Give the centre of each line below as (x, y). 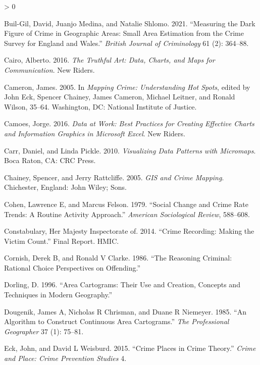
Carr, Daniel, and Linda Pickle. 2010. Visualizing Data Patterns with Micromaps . (130, 150)
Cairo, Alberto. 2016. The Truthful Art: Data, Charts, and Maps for (110, 60)
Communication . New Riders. (49, 69)
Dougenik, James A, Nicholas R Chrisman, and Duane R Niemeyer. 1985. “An (125, 311)
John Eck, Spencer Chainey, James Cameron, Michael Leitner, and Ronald (120, 97)
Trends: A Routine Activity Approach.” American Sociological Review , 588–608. (127, 214)
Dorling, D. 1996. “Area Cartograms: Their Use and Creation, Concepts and (122, 284)
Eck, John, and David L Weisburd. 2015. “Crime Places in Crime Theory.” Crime (130, 348)
